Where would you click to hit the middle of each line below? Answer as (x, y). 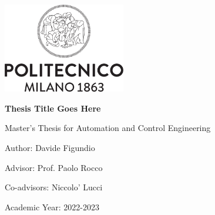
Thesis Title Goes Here (53, 108)
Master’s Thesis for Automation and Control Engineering (108, 128)
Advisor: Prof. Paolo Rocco (54, 167)
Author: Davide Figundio (50, 147)
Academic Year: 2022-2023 (52, 206)
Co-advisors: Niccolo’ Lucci (54, 187)
